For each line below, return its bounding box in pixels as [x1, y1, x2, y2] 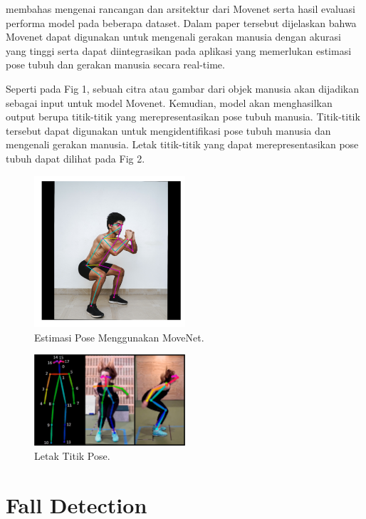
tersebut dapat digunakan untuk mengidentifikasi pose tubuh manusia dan [6, 123, 331, 138]
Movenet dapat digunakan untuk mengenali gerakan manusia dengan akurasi [6, 29, 341, 44]
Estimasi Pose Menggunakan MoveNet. [34, 329, 204, 344]
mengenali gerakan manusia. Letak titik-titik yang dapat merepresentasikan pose [6, 137, 359, 152]
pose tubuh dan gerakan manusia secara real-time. [6, 57, 225, 72]
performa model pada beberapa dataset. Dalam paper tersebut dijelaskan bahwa [6, 15, 357, 30]
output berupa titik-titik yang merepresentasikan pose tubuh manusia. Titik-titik [6, 109, 360, 124]
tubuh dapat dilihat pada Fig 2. [6, 150, 145, 165]
